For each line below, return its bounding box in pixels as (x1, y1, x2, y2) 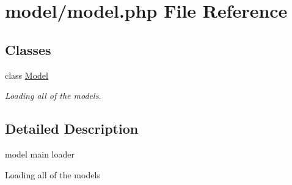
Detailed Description (5, 119, 139, 138)
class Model (5, 68, 48, 81)
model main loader (5, 147, 75, 160)
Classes (5, 40, 51, 59)
